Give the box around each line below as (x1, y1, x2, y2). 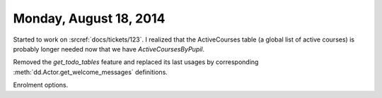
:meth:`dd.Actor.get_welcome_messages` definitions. (13, 68, 168, 76)
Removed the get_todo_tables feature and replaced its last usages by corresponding (13, 58, 259, 66)
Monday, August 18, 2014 (13, 11, 166, 26)
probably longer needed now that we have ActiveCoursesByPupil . (13, 44, 205, 53)
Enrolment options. (13, 81, 69, 90)
